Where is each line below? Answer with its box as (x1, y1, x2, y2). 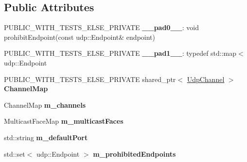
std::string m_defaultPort (4, 132, 88, 142)
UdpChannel (187, 74, 225, 84)
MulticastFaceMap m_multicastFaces (4, 116, 123, 126)
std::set (4, 148, 25, 159)
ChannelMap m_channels (4, 99, 86, 110)
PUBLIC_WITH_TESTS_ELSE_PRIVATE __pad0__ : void (4, 22, 199, 32)
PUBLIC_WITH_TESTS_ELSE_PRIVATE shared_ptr (4, 74, 176, 84)
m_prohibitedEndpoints (93, 148, 176, 159)
